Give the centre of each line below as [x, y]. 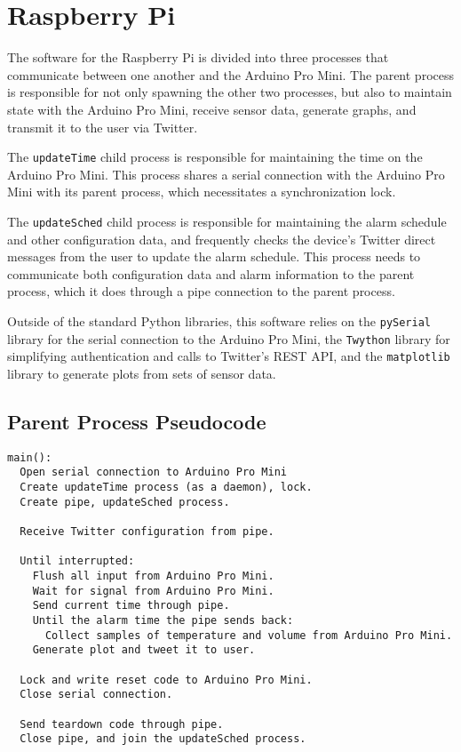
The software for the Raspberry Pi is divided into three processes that [198, 57]
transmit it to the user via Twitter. [103, 127]
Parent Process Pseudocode [137, 421]
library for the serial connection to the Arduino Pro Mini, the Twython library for [229, 338]
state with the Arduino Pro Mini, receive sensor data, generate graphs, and [212, 109]
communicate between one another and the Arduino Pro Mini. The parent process [230, 74]
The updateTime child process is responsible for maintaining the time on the [215, 157]
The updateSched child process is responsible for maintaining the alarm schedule [227, 221]
